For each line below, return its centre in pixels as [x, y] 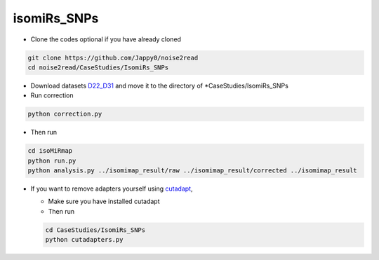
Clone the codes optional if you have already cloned [106, 39]
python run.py [52, 160]
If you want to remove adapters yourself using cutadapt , [112, 189]
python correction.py [65, 114]
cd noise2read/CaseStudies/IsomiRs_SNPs [98, 67]
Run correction [52, 95]
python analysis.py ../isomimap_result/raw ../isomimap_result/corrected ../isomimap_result [192, 171]
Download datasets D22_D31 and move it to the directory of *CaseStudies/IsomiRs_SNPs [160, 85]
